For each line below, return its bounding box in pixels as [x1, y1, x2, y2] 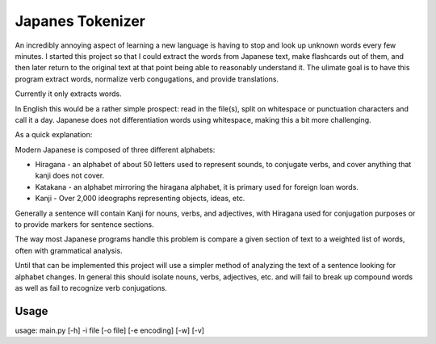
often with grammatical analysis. [15, 245, 123, 255]
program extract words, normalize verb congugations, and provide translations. [15, 73, 279, 84]
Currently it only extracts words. [15, 89, 123, 99]
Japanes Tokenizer [15, 12, 145, 30]
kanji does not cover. [35, 170, 105, 181]
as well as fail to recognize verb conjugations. [15, 283, 167, 292]
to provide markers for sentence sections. [15, 220, 154, 229]
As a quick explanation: [15, 130, 93, 140]
